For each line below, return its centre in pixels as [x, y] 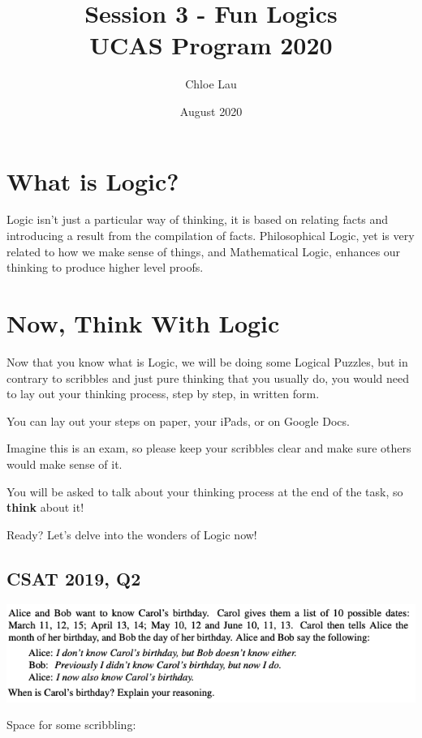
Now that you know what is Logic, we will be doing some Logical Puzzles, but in [207, 361]
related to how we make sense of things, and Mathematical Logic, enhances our [204, 251]
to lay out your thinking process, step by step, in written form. [163, 394]
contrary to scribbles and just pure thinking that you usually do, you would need [208, 378]
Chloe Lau [211, 84]
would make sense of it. [65, 463]
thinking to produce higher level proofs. [105, 267]
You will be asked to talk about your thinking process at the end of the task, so [205, 491]
